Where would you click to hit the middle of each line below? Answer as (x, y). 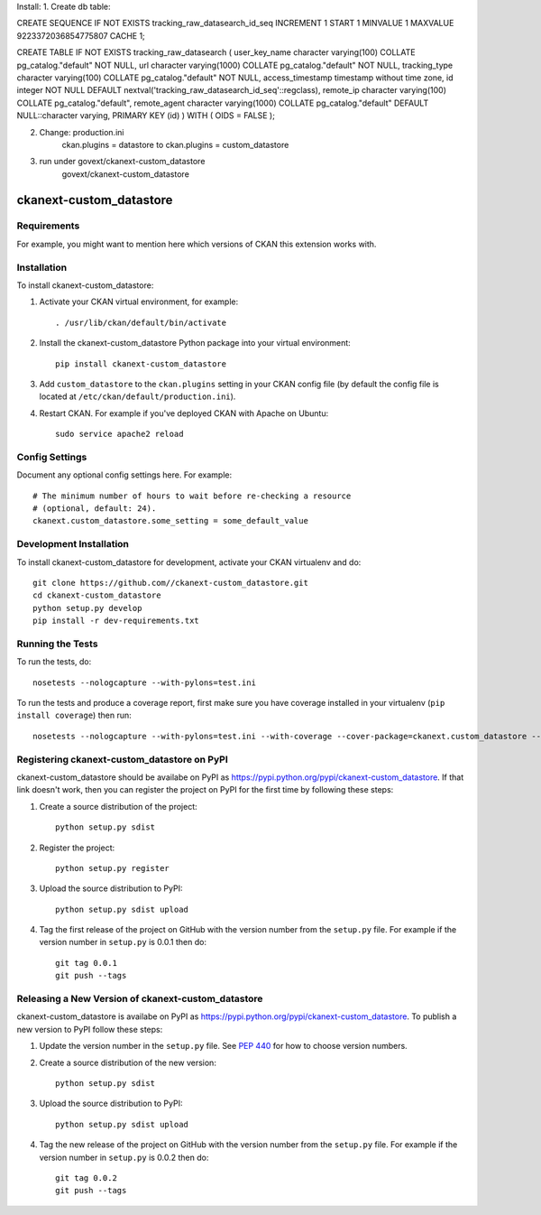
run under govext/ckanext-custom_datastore (122, 162)
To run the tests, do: (54, 662)
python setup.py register (113, 868)
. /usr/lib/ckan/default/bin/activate (141, 322)
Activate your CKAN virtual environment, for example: (139, 301)
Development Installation (73, 544)
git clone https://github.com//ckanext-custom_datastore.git (170, 583)
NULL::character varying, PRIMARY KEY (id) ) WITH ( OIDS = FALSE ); (146, 116)
